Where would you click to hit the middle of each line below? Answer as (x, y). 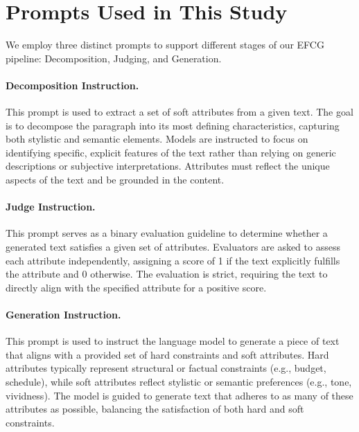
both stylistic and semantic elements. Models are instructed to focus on (157, 139)
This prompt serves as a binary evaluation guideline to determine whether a (167, 233)
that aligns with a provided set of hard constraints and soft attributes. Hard (167, 354)
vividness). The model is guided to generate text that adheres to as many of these (179, 395)
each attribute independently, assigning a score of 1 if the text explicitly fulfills (173, 260)
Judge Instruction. (51, 207)
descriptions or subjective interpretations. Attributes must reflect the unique (168, 166)
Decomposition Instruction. (72, 85)
